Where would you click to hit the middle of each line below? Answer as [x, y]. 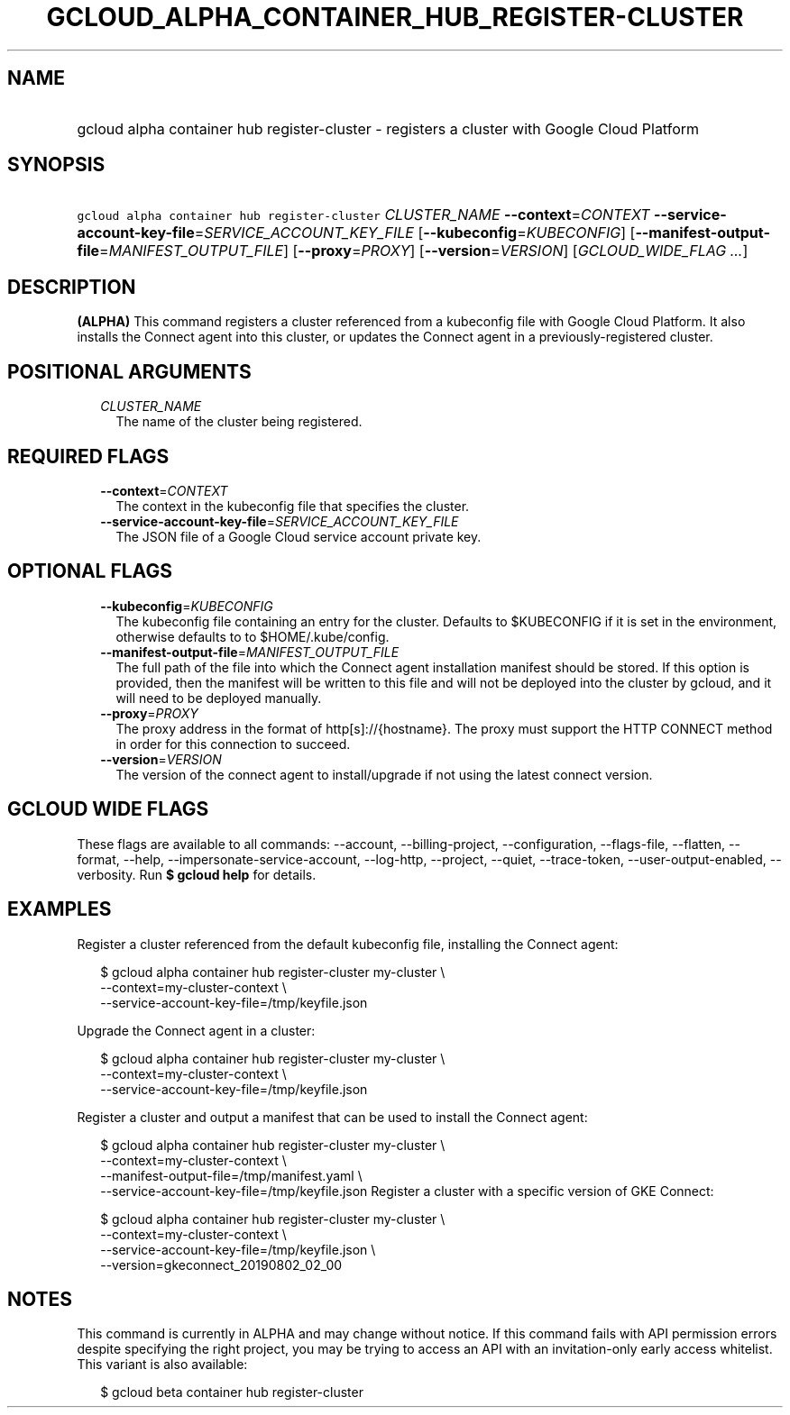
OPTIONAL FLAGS [90, 571]
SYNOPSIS [56, 165]
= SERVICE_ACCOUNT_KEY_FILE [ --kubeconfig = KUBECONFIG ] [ [415, 233]
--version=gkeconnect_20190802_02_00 [221, 1264]
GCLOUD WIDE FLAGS [108, 809]
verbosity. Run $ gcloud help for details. [197, 874]
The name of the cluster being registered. [239, 422]
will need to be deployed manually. [219, 698]
